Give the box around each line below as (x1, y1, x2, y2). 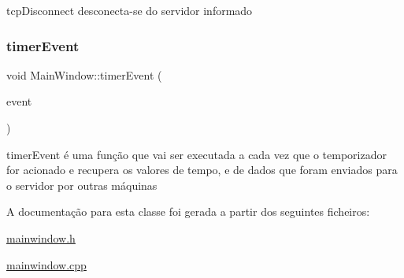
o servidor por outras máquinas (6, 176, 158, 193)
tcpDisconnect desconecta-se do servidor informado (6, 2, 253, 18)
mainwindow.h (6, 229, 76, 246)
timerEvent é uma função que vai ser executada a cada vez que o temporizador (6, 146, 387, 162)
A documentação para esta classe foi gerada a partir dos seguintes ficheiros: (6, 203, 370, 220)
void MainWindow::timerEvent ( (6, 66, 162, 83)
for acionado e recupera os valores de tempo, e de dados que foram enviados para (6, 161, 398, 178)
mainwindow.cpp (6, 256, 87, 272)
